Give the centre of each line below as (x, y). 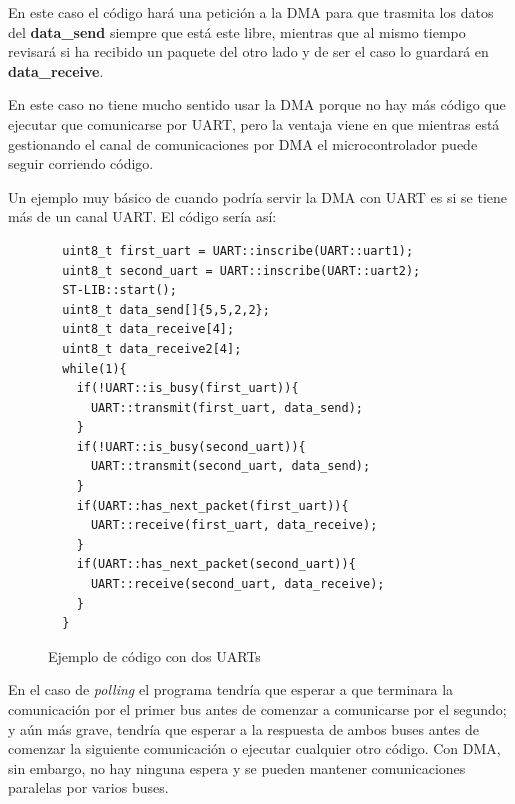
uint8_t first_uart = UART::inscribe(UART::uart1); (238, 250)
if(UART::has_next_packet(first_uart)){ (212, 505)
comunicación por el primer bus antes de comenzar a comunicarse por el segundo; (257, 709)
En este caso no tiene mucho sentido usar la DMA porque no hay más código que (257, 104)
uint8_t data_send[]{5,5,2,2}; (166, 309)
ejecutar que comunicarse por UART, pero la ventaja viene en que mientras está (254, 123)
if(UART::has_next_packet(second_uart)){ (216, 564)
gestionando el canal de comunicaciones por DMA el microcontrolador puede (243, 143)
